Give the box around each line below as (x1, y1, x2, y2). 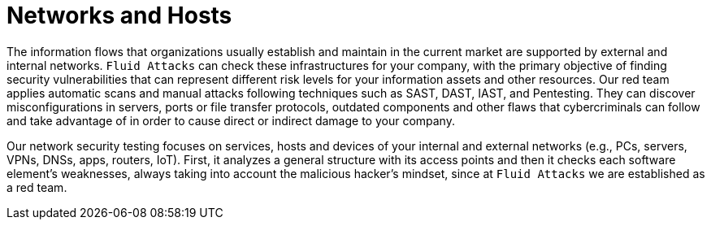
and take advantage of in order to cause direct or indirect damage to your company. (7, 113, 455, 128)
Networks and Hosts (7, 2, 232, 29)
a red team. (7, 180, 67, 194)
